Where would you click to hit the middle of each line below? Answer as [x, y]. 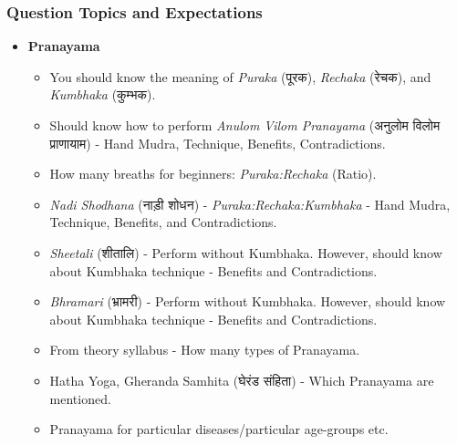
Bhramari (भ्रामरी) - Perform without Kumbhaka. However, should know [248, 301]
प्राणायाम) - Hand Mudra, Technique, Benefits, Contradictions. [218, 143]
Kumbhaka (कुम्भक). [103, 94]
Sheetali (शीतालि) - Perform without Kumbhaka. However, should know [246, 252]
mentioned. [80, 398]
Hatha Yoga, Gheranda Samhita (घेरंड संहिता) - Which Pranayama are [242, 380]
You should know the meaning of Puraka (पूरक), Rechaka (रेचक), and [240, 76]
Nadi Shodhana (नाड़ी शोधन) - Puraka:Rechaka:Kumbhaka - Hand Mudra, [250, 204]
